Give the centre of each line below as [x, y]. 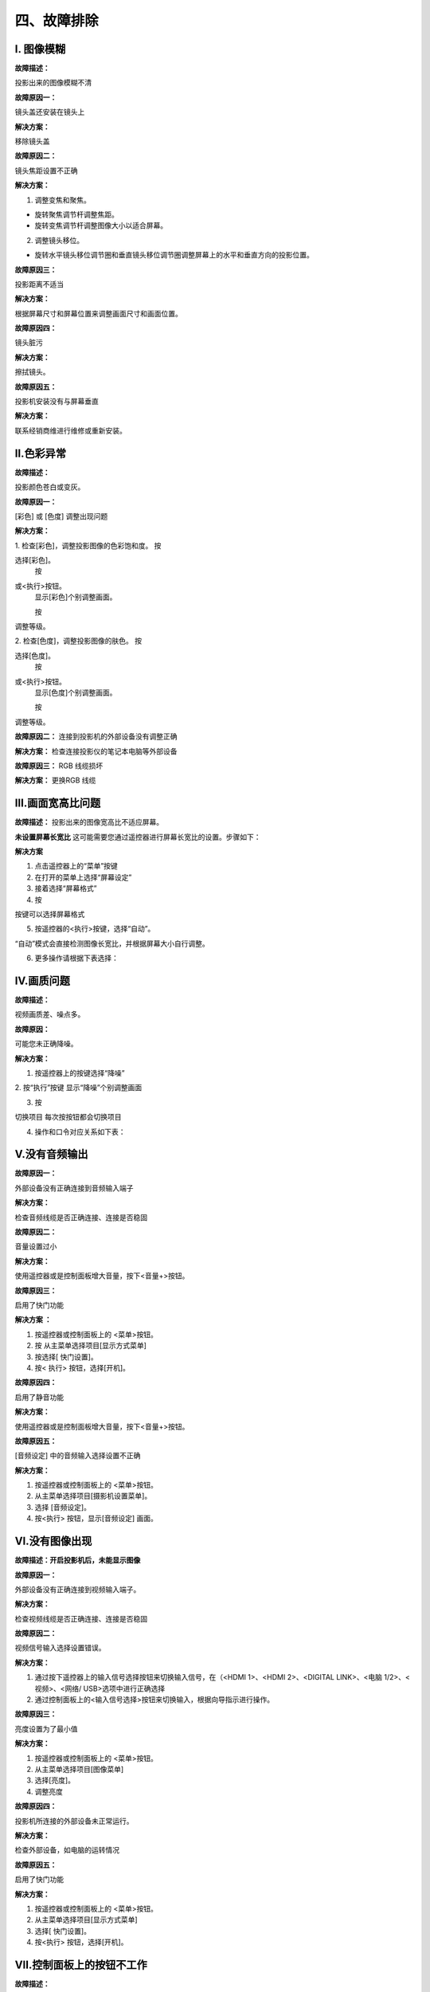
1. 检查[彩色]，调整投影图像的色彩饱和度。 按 [88, 545]
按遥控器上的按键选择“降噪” [80, 1073]
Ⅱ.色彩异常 [41, 453]
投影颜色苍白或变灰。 [50, 487]
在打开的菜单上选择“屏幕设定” [83, 877]
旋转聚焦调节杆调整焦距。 [76, 214]
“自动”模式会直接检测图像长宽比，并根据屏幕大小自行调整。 [112, 943]
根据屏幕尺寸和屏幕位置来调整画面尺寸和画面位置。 [98, 313]
